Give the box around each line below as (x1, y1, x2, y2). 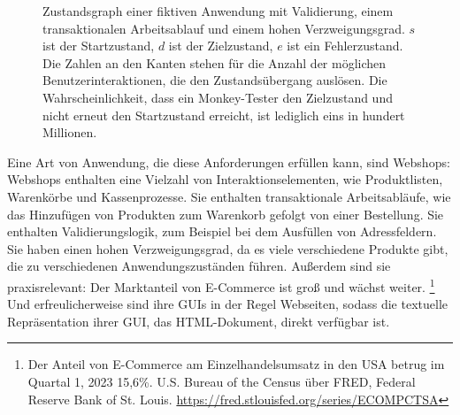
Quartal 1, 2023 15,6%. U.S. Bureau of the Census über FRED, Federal (27, 372, 416, 390)
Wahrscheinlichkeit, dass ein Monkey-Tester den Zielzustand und (42, 88, 393, 106)
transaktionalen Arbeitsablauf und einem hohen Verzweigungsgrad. (42, 19, 405, 37)
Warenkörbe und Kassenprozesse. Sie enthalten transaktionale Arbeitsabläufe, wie (7, 187, 451, 205)
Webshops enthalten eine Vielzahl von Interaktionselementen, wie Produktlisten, (7, 170, 443, 188)
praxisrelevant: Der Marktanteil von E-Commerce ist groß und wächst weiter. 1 (7, 274, 435, 296)
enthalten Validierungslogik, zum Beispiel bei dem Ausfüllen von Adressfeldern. (7, 222, 437, 241)
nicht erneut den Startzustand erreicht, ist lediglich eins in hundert (42, 105, 405, 124)
